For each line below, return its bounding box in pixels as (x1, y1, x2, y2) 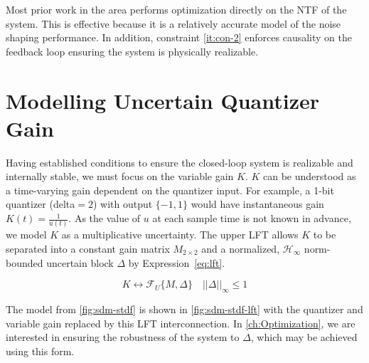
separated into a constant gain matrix (6, 241, 170, 256)
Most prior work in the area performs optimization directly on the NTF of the (6, 2, 347, 16)
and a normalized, (201, 241, 280, 256)
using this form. (6, 343, 75, 358)
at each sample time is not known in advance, (152, 211, 351, 226)
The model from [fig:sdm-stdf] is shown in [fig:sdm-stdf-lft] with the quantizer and (6, 301, 363, 316)
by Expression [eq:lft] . (128, 255, 225, 270)
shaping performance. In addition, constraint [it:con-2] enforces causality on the (6, 30, 353, 45)
